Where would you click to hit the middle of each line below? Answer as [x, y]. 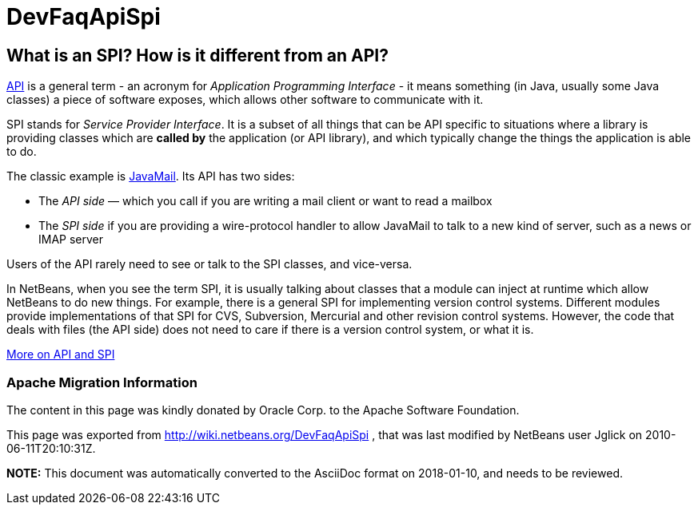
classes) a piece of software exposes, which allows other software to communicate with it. [245, 100]
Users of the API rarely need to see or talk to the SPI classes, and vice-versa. [209, 264]
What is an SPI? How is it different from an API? [197, 55]
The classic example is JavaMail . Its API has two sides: [151, 176]
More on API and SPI [61, 355]
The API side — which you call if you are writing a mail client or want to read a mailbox [265, 201]
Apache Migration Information [102, 382]
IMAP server [71, 240]
